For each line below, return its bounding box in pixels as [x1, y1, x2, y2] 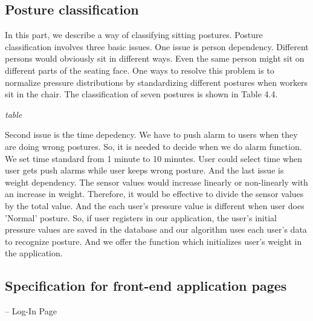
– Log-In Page [5, 305, 57, 317]
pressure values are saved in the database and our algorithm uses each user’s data [5, 223, 307, 236]
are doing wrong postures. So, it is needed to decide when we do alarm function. [5, 140, 302, 152]
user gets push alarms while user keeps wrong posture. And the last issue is [5, 164, 284, 177]
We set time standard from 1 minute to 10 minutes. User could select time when [5, 152, 302, 164]
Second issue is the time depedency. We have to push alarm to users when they [5, 128, 298, 141]
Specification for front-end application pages [5, 276, 287, 295]
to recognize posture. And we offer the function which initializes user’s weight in [5, 235, 302, 247]
